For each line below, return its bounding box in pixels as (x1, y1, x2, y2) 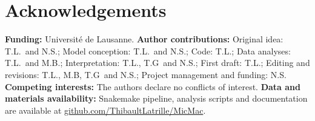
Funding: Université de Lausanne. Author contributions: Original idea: (5, 33, 283, 45)
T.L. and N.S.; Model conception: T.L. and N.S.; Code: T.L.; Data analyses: (5, 44, 291, 57)
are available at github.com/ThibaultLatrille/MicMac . (5, 103, 206, 116)
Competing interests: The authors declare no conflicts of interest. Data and (5, 80, 301, 93)
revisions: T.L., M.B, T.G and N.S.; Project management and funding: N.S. (5, 68, 287, 80)
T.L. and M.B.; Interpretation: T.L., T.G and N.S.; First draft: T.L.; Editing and (5, 56, 310, 69)
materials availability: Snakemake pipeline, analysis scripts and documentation (5, 92, 308, 105)
